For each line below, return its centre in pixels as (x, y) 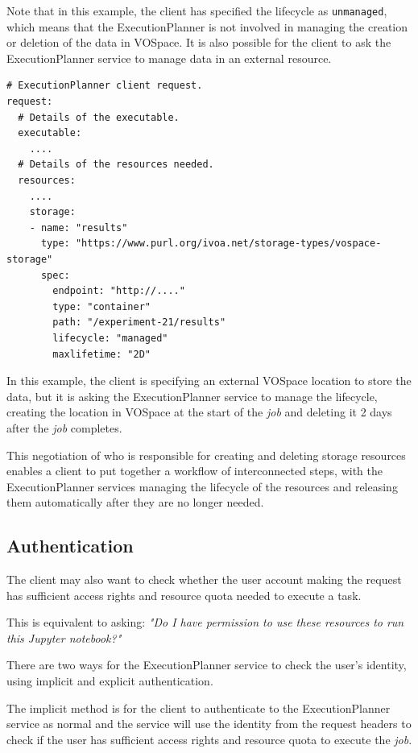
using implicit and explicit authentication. (110, 681)
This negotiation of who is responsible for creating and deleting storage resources (206, 455)
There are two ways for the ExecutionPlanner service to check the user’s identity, (207, 665)
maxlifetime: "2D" (101, 354)
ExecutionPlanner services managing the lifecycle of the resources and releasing (202, 486)
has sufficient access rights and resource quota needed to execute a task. (184, 595)
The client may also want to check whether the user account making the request (204, 579)
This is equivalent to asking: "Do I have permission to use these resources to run (205, 622)
